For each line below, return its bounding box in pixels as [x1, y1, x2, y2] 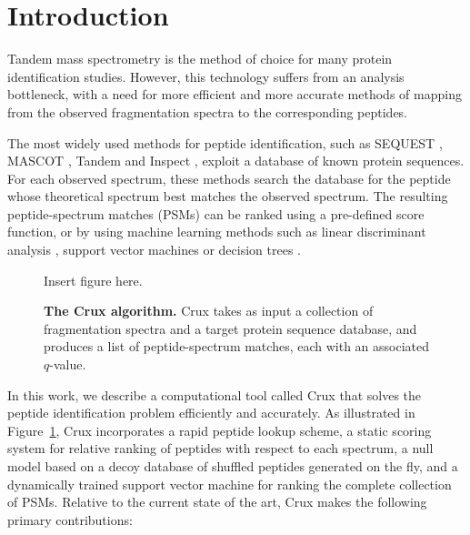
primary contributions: [7, 510, 133, 529]
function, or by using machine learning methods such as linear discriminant [7, 222, 426, 241]
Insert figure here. [44, 270, 143, 289]
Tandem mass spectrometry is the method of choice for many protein [7, 49, 393, 68]
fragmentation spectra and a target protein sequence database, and [44, 318, 417, 338]
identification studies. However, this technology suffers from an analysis [7, 66, 405, 86]
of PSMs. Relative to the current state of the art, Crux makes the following [7, 492, 427, 511]
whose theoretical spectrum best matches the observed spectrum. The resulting [7, 187, 448, 206]
